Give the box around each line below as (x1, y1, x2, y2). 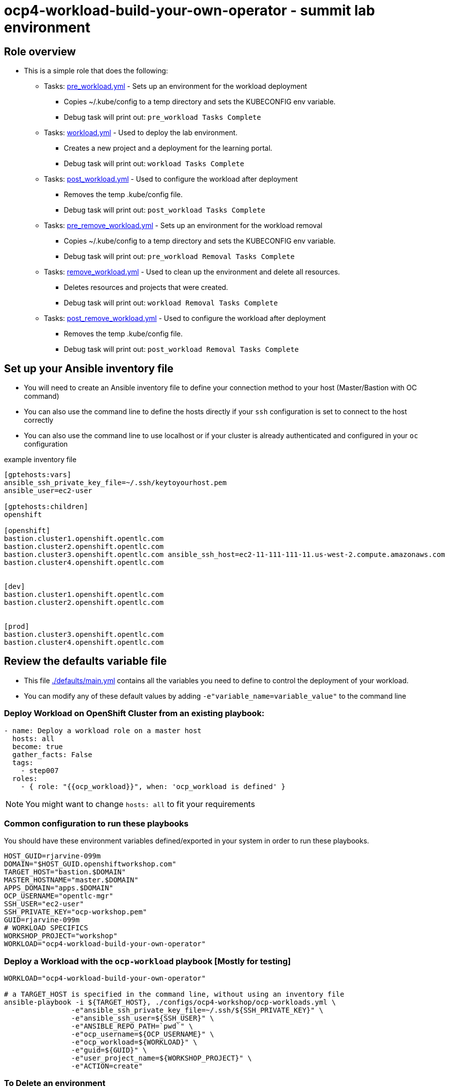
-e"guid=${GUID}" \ (71, 1046, 147, 1055)
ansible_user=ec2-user (4, 487, 93, 495)
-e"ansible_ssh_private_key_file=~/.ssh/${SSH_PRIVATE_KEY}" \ (71, 1006, 323, 1015)
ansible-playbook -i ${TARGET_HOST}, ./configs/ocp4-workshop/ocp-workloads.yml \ (4, 998, 336, 1007)
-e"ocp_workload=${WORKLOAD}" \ (71, 1038, 197, 1047)
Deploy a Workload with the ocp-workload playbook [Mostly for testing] (4, 956, 291, 966)
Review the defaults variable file (4, 655, 167, 668)
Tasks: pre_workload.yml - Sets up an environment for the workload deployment (44, 82, 307, 91)
